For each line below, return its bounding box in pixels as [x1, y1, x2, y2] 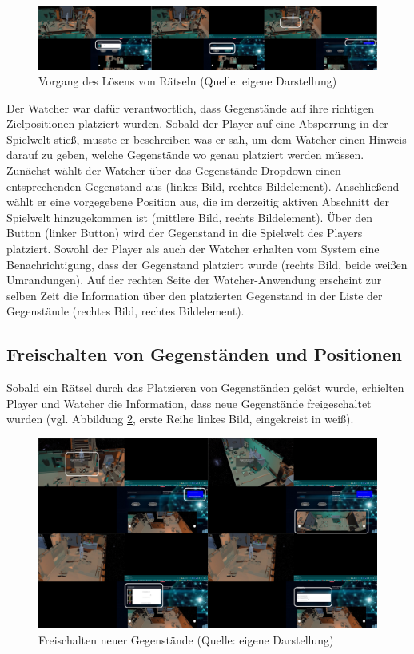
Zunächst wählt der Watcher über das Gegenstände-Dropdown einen [6, 162, 341, 179]
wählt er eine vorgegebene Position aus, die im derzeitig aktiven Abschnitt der [6, 193, 389, 210]
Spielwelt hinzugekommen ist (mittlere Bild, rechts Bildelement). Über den [6, 208, 372, 225]
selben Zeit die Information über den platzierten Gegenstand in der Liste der [6, 287, 383, 303]
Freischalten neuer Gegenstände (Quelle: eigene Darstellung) [38, 632, 334, 648]
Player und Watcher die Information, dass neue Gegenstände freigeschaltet [6, 394, 372, 411]
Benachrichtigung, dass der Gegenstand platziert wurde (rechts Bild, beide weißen [6, 256, 408, 272]
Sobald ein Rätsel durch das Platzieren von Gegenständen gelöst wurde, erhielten [6, 379, 404, 396]
